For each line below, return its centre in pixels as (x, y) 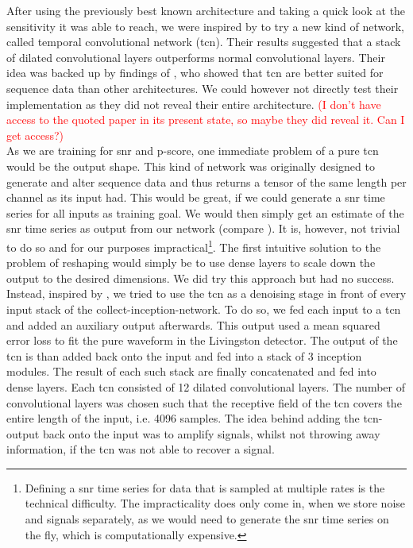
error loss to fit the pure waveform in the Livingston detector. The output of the (202, 340)
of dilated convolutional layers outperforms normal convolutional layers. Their (196, 57)
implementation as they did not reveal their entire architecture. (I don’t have (194, 104)
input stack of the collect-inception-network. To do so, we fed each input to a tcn (204, 309)
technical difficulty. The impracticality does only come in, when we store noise (215, 503)
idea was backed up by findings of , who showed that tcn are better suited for (195, 73)
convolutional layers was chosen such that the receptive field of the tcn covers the (204, 402)
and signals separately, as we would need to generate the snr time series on (207, 519)
